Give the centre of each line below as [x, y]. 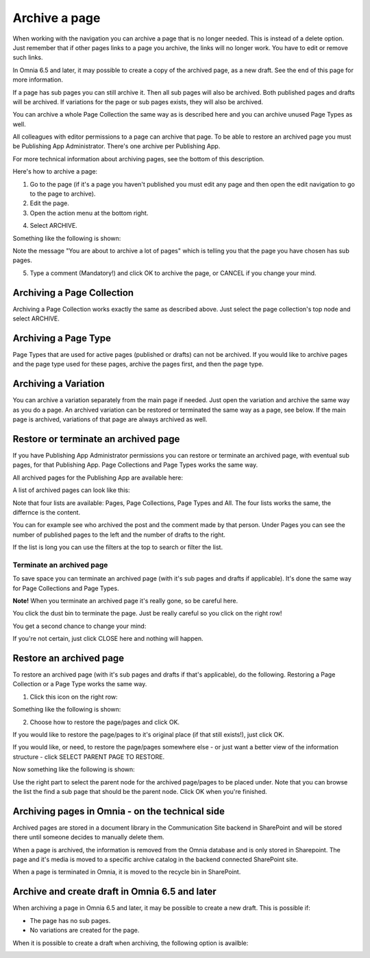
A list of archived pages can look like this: [71, 490]
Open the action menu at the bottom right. [89, 213]
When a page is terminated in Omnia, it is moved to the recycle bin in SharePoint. [127, 872]
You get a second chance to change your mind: [79, 626]
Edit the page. [50, 203]
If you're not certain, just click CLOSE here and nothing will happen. [108, 639]
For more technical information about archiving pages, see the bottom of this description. [139, 159]
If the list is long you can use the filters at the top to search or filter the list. [118, 547]
